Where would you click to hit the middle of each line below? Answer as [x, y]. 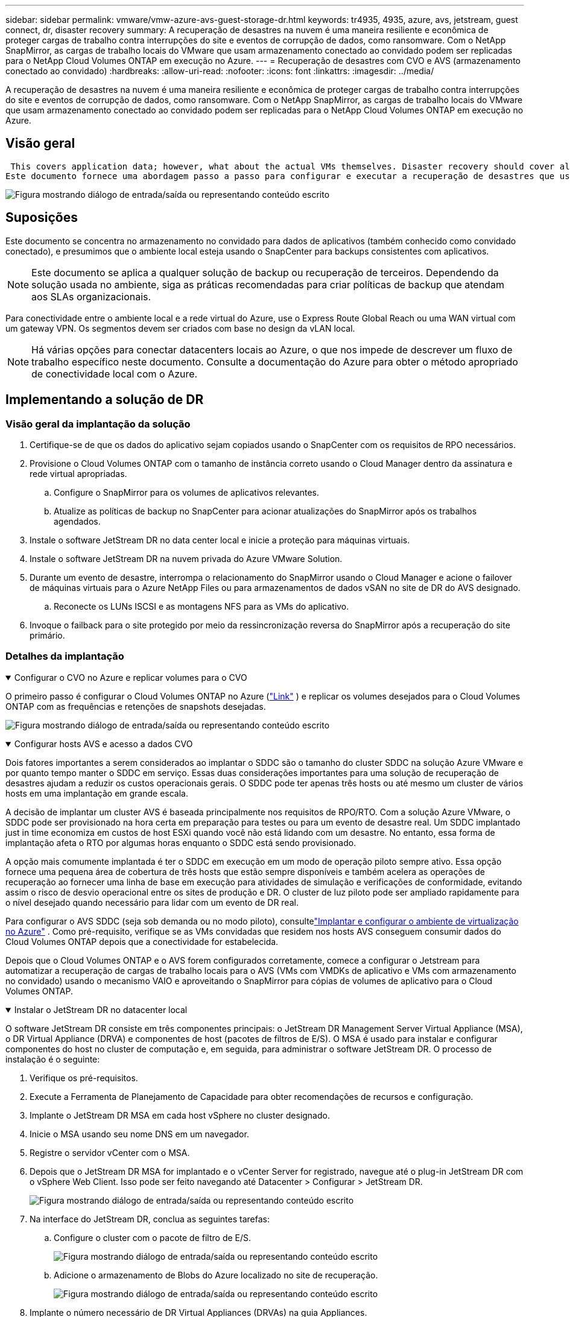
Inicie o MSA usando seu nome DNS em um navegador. [139, 1134]
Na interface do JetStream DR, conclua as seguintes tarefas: [150, 1219]
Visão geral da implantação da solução [98, 424]
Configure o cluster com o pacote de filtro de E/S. [153, 1237]
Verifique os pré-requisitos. [84, 1078]
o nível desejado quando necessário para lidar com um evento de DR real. [152, 902]
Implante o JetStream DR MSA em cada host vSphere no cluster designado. [180, 1115]
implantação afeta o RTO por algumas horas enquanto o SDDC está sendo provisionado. [181, 842]
